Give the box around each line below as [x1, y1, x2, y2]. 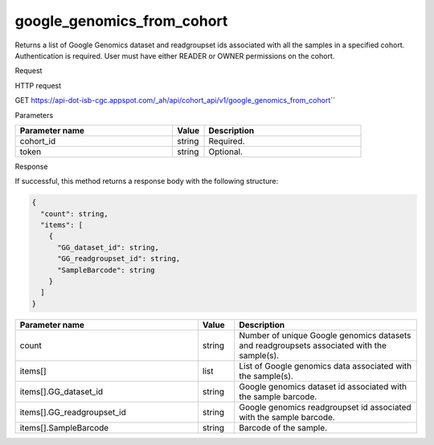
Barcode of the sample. [238, 422, 328, 433]
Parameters [14, 110, 54, 120]
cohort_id [19, 135, 56, 146]
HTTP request [14, 80, 62, 90]
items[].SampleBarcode [19, 422, 109, 433]
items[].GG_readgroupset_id [19, 406, 126, 418]
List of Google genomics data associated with [238, 360, 412, 371]
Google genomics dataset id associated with [238, 381, 407, 392]
